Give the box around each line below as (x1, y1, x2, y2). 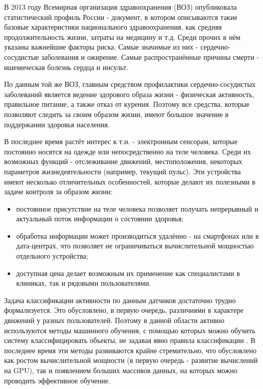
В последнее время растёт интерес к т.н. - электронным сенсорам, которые (4, 136, 237, 147)
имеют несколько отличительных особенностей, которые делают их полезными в (4, 176, 256, 187)
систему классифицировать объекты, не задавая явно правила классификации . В (4, 335, 255, 346)
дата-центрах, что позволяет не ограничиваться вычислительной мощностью (16, 240, 254, 251)
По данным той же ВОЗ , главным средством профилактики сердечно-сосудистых (4, 79, 256, 89)
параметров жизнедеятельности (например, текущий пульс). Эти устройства (4, 166, 241, 176)
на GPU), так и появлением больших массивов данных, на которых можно (4, 365, 237, 375)
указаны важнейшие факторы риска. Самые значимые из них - (4, 41, 198, 52)
